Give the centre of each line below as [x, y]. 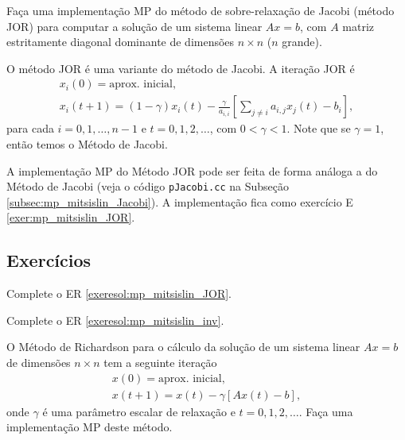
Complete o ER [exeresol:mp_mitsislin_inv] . [115, 320]
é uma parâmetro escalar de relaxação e [139, 411]
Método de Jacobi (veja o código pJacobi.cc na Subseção [148, 186]
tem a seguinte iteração [160, 363]
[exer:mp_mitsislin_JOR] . [71, 217]
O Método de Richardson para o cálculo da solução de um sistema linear [183, 347]
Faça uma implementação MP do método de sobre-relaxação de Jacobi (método [201, 10]
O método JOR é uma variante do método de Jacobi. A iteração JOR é [181, 68]
